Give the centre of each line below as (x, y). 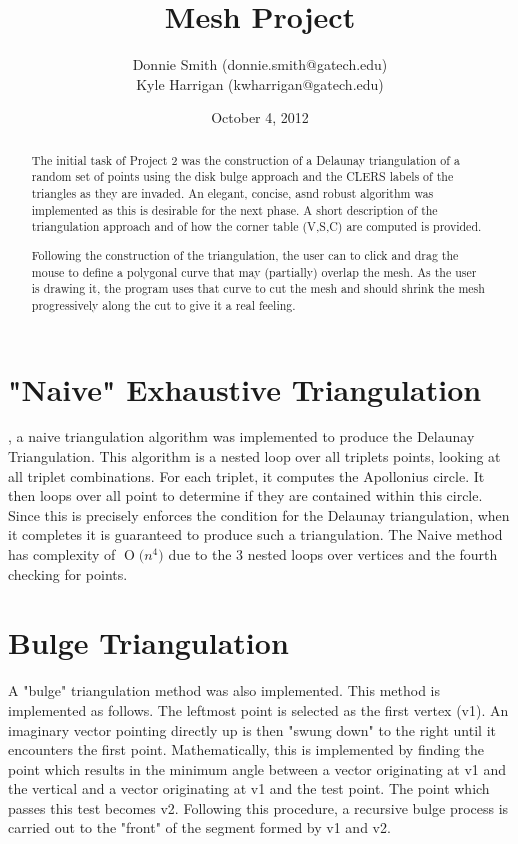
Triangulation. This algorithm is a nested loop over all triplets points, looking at (254, 456)
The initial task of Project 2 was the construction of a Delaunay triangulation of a (245, 159)
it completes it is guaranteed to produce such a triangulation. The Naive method (255, 534)
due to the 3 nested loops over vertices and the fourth (333, 554)
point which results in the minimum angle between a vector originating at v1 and (257, 768)
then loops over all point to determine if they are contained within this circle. (245, 495)
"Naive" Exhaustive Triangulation (245, 388)
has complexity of (62, 554)
